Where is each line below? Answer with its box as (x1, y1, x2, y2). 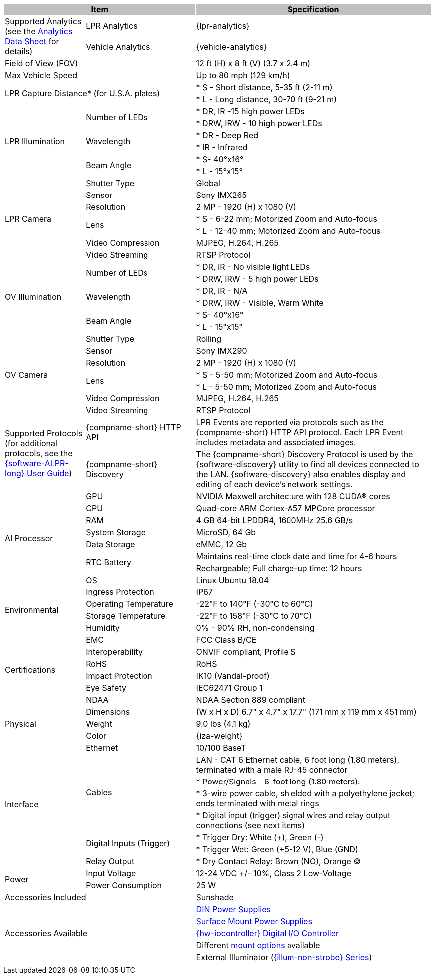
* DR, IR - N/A (196, 286, 248, 296)
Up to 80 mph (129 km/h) (196, 70, 290, 80)
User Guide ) (27, 468, 72, 478)
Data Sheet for (5, 36, 59, 46)
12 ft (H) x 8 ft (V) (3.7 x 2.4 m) (196, 58, 311, 68)
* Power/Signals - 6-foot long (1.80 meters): (196, 777, 360, 786)
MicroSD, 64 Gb (196, 527, 256, 537)
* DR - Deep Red (196, 130, 258, 140)
